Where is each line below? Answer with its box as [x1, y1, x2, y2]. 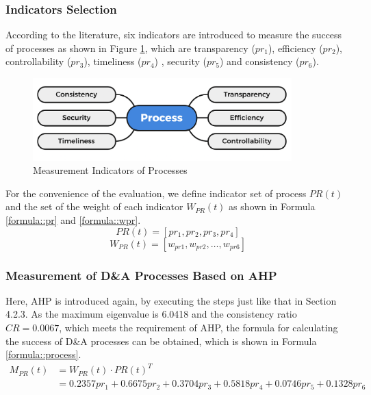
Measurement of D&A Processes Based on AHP [5, 266, 277, 283]
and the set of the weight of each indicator [5, 199, 183, 214]
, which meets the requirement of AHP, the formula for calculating [59, 320, 338, 335]
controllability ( [5, 54, 71, 68]
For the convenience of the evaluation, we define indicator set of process [5, 186, 307, 200]
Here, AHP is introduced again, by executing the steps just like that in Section [5, 293, 337, 307]
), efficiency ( [268, 40, 323, 55]
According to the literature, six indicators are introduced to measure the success [5, 27, 342, 42]
